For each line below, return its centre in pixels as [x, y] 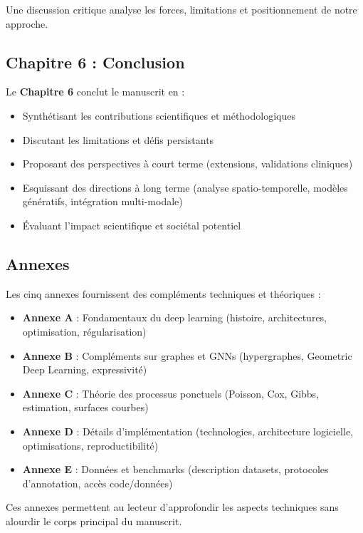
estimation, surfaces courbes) [85, 407]
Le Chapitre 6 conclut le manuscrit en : [95, 92]
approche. [27, 23]
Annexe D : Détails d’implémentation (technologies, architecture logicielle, [188, 431]
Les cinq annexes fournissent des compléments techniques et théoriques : [163, 293]
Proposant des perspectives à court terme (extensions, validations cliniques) [188, 164]
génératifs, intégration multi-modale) [102, 201]
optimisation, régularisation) [84, 331]
